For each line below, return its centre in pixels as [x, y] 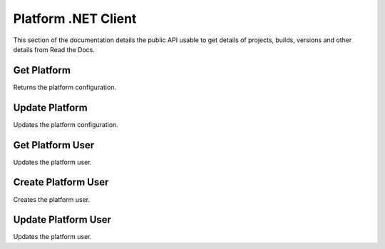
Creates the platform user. [52, 199]
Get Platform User [54, 145]
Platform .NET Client [75, 19]
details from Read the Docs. [54, 49]
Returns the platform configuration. [65, 87]
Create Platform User [61, 182]
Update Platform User [62, 220]
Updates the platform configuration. [66, 124]
